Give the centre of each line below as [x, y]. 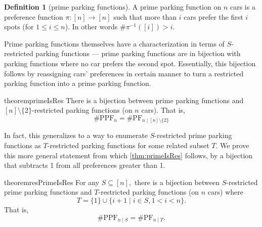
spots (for [19, 27]
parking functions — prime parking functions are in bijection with [138, 53]
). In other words [91, 27]
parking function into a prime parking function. [78, 83]
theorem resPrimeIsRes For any [52, 182]
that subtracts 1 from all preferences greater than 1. [85, 165]
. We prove [232, 145]
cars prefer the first [213, 16]
